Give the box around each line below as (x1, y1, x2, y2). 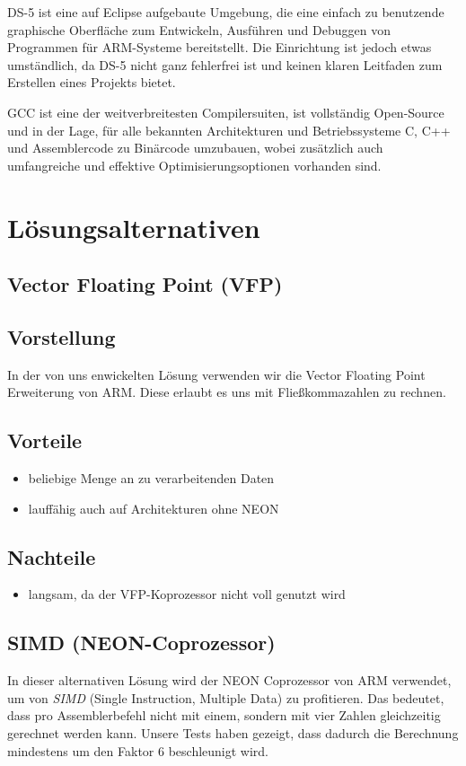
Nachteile (7, 542, 96, 570)
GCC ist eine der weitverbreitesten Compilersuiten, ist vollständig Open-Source (7, 102, 444, 121)
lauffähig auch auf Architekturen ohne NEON (28, 498, 279, 517)
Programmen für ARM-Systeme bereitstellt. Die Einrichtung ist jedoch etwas (7, 38, 432, 57)
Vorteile (7, 427, 83, 454)
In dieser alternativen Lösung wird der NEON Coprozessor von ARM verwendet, (7, 671, 452, 690)
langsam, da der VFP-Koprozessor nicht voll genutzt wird (28, 585, 346, 603)
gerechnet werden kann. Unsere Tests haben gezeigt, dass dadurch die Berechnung (7, 724, 459, 743)
